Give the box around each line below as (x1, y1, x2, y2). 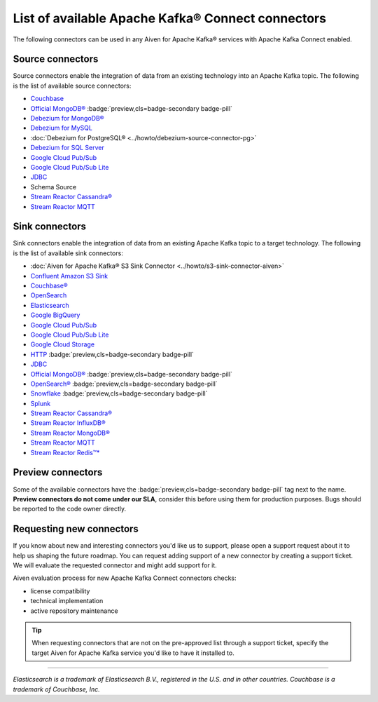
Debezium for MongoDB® (30, 114, 104, 123)
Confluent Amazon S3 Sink (30, 271, 108, 280)
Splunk (30, 399, 51, 407)
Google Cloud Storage (30, 340, 94, 349)
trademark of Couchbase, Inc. (13, 684, 101, 694)
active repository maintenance (30, 607, 118, 615)
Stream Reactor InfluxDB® (30, 419, 106, 427)
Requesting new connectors (13, 523, 139, 535)
